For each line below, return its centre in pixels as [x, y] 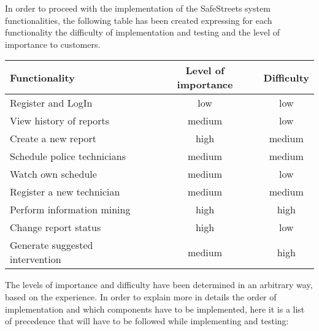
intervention [36, 259]
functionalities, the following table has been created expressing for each [139, 20]
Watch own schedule [53, 174]
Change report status [56, 227]
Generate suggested [52, 245]
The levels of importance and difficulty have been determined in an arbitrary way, [159, 285]
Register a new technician [65, 192]
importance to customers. [53, 44]
